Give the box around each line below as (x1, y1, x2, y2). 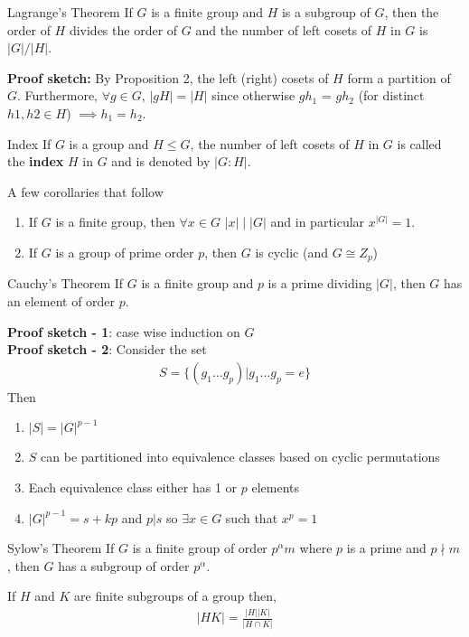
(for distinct (358, 86, 425, 105)
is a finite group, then (55, 212, 175, 231)
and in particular (270, 212, 365, 231)
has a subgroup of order (58, 556, 190, 575)
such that (225, 508, 278, 527)
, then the (384, 3, 439, 21)
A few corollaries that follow (7, 182, 164, 201)
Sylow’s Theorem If (7, 539, 115, 557)
